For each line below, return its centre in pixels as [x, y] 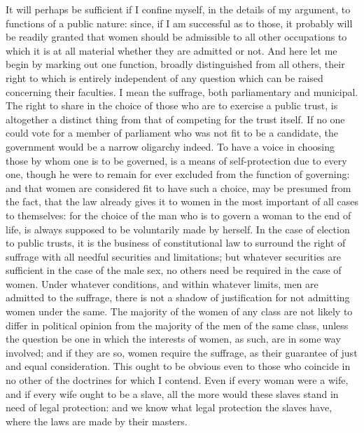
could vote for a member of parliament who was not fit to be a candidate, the [172, 133]
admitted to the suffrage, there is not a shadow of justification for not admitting [178, 297]
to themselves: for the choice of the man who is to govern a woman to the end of [178, 215]
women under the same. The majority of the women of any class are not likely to [179, 311]
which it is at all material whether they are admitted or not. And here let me [171, 50]
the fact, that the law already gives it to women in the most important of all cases [182, 201]
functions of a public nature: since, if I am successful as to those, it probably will [179, 23]
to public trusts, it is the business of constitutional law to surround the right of [176, 243]
